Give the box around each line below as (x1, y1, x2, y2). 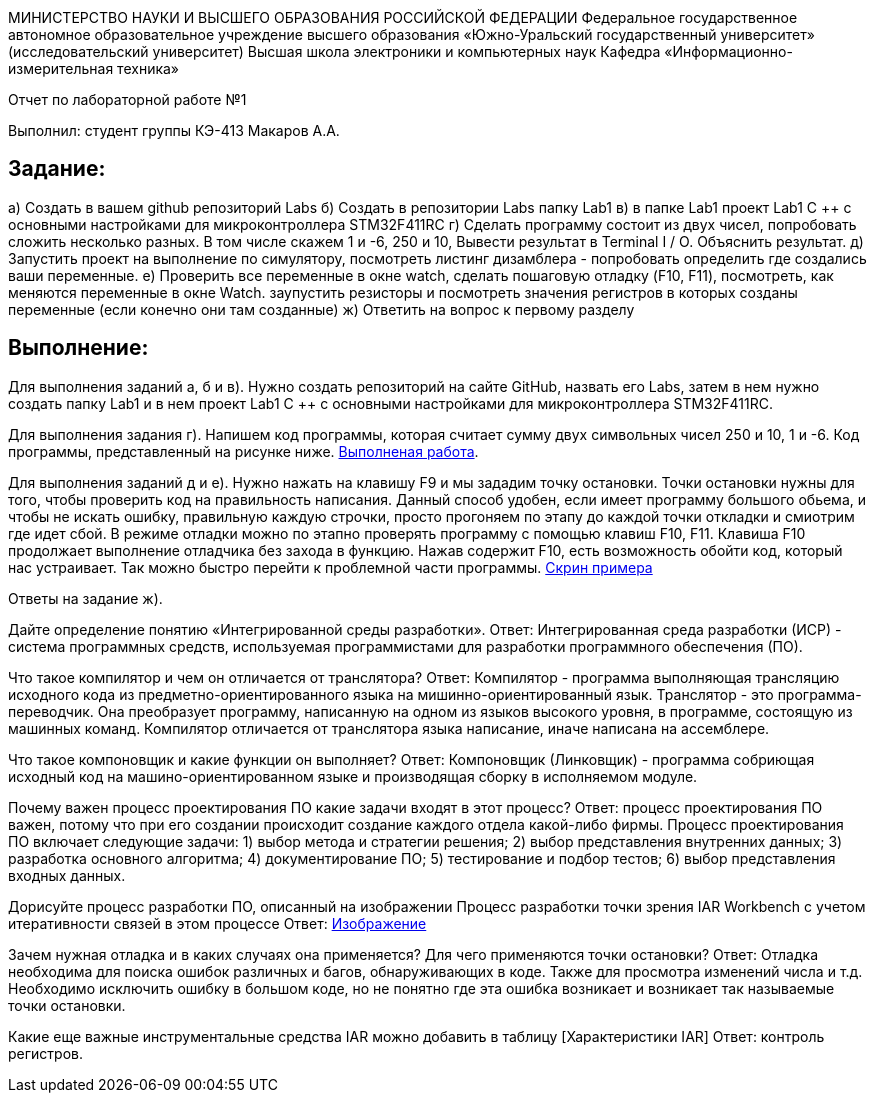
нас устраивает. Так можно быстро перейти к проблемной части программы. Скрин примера (8, 558, 653, 576)
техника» (117, 60, 180, 77)
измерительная (8, 60, 114, 77)
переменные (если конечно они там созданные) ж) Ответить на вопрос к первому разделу (8, 300, 635, 318)
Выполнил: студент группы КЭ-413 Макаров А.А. (8, 122, 340, 139)
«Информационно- (664, 43, 793, 60)
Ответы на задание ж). (8, 589, 163, 607)
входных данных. (8, 866, 126, 884)
